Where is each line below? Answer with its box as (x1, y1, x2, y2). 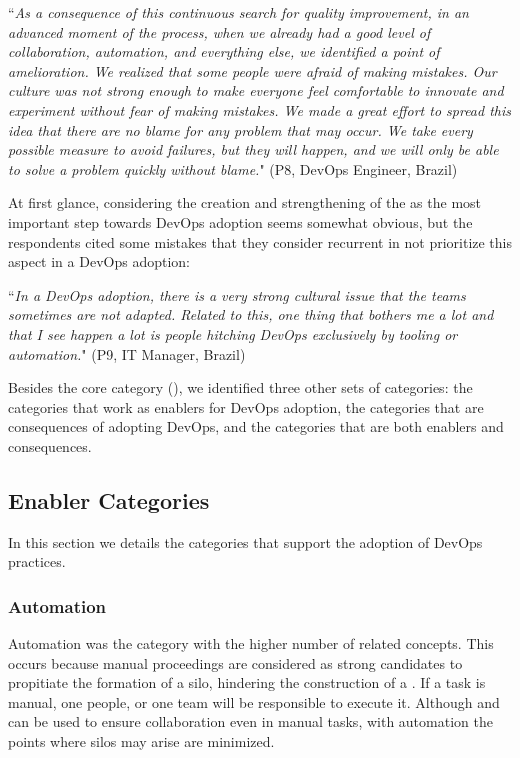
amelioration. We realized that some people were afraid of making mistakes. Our (8, 60, 497, 81)
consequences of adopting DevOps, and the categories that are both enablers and (8, 416, 504, 437)
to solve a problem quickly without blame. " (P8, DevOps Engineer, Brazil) (8, 158, 458, 179)
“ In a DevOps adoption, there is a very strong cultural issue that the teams (8, 284, 466, 305)
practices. (8, 551, 66, 572)
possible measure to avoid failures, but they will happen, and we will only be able (8, 139, 499, 160)
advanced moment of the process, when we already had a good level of (8, 21, 431, 42)
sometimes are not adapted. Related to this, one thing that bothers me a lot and (8, 304, 494, 325)
